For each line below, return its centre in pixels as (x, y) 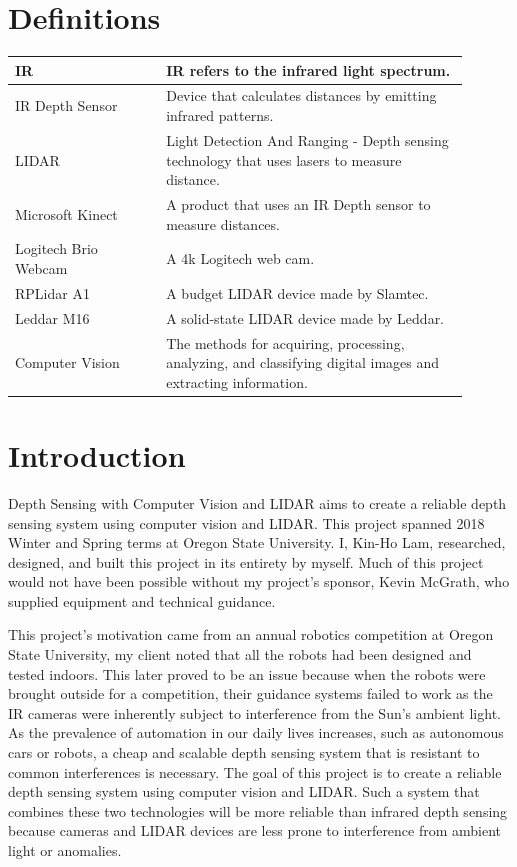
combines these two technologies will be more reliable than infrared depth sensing (258, 810)
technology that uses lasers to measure (284, 159)
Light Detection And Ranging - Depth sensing (307, 139)
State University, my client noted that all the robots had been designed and (240, 654)
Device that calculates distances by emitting (301, 95)
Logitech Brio (56, 248)
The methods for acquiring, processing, (285, 342)
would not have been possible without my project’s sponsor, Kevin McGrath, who (259, 581)
